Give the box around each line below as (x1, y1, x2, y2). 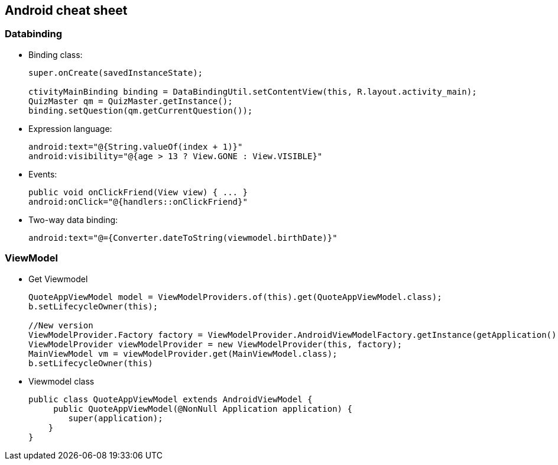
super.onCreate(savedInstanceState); (28, 67, 203, 77)
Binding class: (28, 49, 83, 60)
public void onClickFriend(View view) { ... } (28, 187, 248, 197)
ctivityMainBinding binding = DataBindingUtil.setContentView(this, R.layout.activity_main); (28, 86, 477, 96)
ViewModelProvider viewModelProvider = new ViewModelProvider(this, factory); (28, 339, 403, 349)
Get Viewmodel (28, 273, 88, 284)
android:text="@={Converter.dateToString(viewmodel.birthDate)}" (28, 233, 338, 243)
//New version (28, 320, 93, 330)
